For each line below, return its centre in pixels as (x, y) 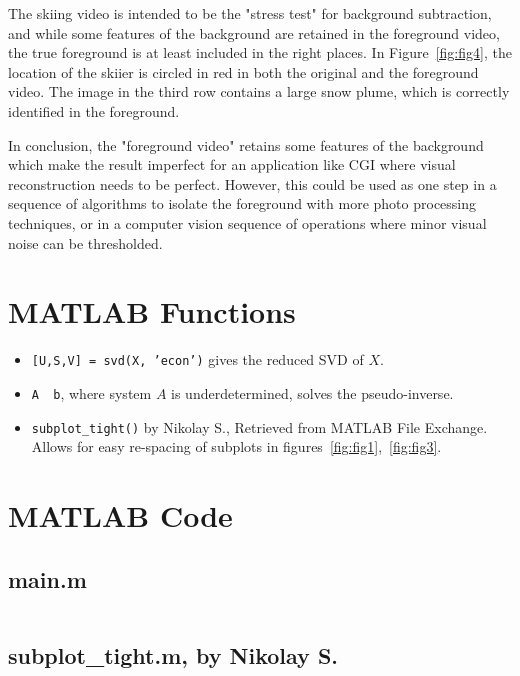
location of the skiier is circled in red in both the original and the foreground (243, 71)
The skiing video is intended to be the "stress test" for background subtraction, (250, 13)
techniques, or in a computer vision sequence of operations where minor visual (247, 222)
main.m (47, 578)
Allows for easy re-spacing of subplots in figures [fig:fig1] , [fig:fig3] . (236, 446)
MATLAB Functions (152, 311)
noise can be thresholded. (85, 242)
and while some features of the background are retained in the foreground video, (254, 32)
